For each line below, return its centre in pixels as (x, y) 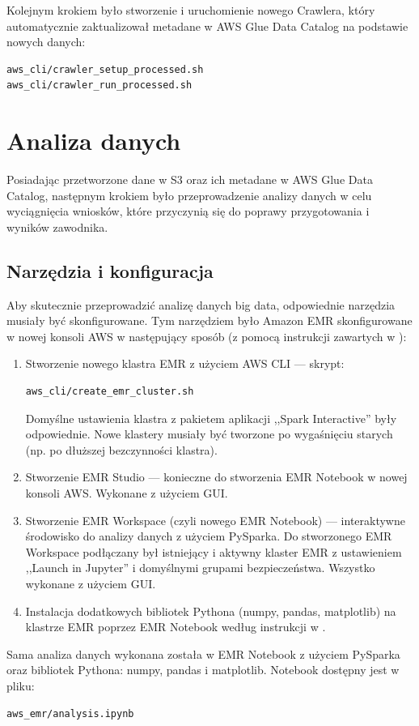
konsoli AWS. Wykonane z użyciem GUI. (127, 493)
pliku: (21, 685)
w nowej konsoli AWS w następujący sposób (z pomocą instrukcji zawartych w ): (207, 336)
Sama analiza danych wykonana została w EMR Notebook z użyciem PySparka (203, 653)
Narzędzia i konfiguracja (110, 270)
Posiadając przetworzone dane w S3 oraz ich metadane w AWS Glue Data (190, 179)
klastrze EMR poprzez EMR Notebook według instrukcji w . (176, 627)
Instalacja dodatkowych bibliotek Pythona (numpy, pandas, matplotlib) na (211, 611)
